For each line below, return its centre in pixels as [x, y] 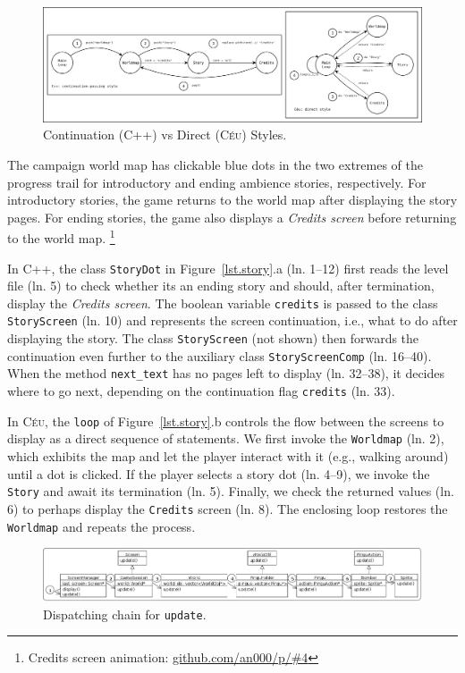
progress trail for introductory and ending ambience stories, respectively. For [217, 182]
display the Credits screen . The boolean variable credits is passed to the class [223, 303]
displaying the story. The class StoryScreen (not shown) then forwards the [213, 338]
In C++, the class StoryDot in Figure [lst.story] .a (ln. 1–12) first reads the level [228, 268]
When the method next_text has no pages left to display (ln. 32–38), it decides [226, 373]
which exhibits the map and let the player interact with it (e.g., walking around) [228, 456]
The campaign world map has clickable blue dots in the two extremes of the [215, 164]
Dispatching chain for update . [125, 614]
